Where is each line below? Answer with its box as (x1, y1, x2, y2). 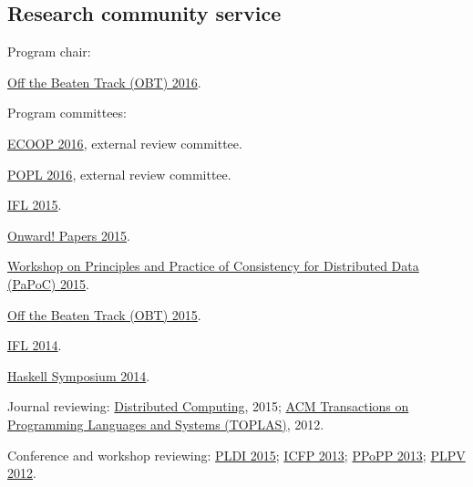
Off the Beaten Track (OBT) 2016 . (7, 72, 201, 91)
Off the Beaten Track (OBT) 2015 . (7, 305, 201, 324)
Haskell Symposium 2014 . (7, 366, 150, 385)
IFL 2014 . (7, 336, 62, 355)
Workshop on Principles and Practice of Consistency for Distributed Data (7, 256, 419, 275)
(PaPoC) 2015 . (7, 274, 89, 293)
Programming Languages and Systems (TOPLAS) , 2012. (7, 414, 324, 433)
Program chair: (7, 42, 91, 61)
